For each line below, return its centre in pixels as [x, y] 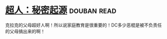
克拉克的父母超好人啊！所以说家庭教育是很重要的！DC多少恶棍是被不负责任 [84, 25]
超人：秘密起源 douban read [61, 10]
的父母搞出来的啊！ [25, 31]
